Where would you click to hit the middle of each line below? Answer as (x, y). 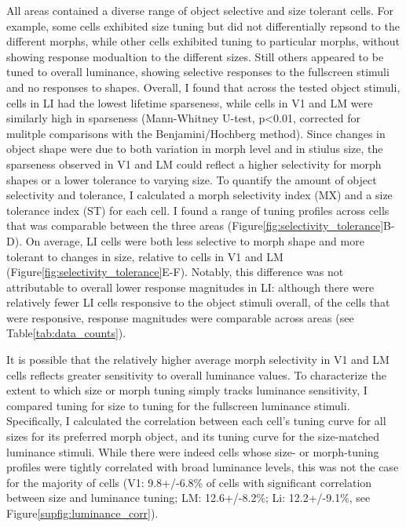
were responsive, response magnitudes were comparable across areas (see (180, 317)
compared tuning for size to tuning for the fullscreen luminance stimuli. (178, 405)
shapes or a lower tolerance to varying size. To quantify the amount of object (192, 179)
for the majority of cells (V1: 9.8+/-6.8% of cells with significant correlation (189, 482)
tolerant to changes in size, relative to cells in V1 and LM (145, 256)
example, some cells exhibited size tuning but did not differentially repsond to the (203, 25)
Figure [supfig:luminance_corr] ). (82, 513)
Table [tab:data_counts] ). (66, 333)
